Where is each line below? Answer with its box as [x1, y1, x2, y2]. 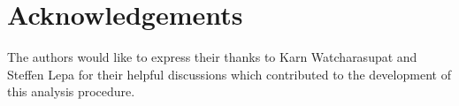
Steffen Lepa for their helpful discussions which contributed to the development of [7, 64, 451, 83]
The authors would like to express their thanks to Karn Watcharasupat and [7, 48, 417, 66]
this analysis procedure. [7, 82, 135, 101]
